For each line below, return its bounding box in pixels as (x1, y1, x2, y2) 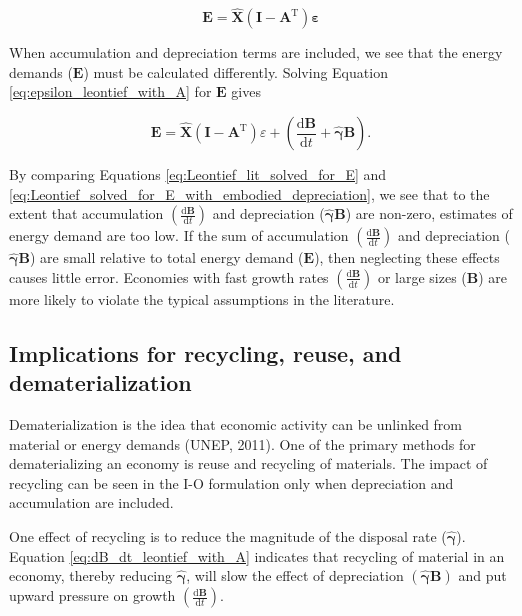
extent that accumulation (9, 203, 164, 224)
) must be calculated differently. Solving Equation (83, 61, 388, 82)
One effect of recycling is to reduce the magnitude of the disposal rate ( (9, 525, 447, 546)
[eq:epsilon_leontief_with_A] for (9, 81, 212, 102)
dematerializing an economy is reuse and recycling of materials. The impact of (9, 453, 488, 474)
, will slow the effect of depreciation (186, 565, 404, 586)
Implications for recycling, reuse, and (9, 337, 402, 368)
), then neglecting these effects (314, 247, 500, 268)
